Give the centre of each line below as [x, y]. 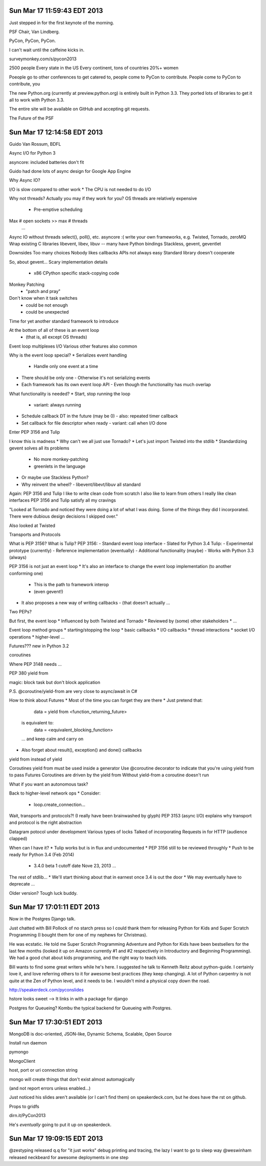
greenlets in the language [60, 466]
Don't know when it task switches [43, 298]
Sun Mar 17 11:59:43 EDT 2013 [56, 11]
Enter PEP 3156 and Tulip [34, 432]
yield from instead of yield [36, 759]
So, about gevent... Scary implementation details [58, 262]
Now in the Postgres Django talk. [42, 919]
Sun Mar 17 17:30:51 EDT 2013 [56, 1022]
